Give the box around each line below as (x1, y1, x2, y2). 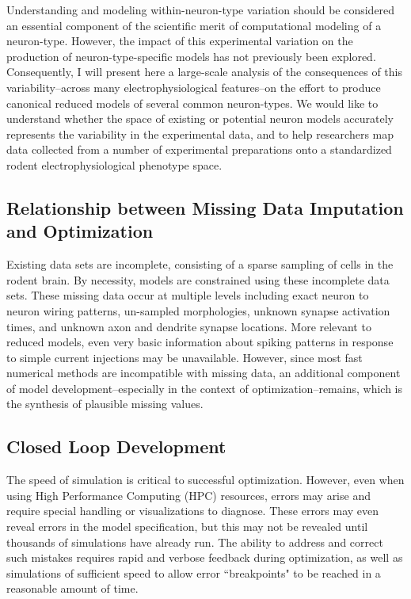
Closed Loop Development (6, 434, 226, 459)
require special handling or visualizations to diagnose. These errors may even (6, 502, 379, 519)
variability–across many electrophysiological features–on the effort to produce (6, 78, 381, 95)
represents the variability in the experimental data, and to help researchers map (6, 125, 394, 142)
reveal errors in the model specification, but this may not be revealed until (6, 518, 368, 535)
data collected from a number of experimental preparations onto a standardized (6, 141, 392, 158)
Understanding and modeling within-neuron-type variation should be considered (6, 2, 395, 17)
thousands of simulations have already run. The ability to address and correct (6, 533, 383, 550)
